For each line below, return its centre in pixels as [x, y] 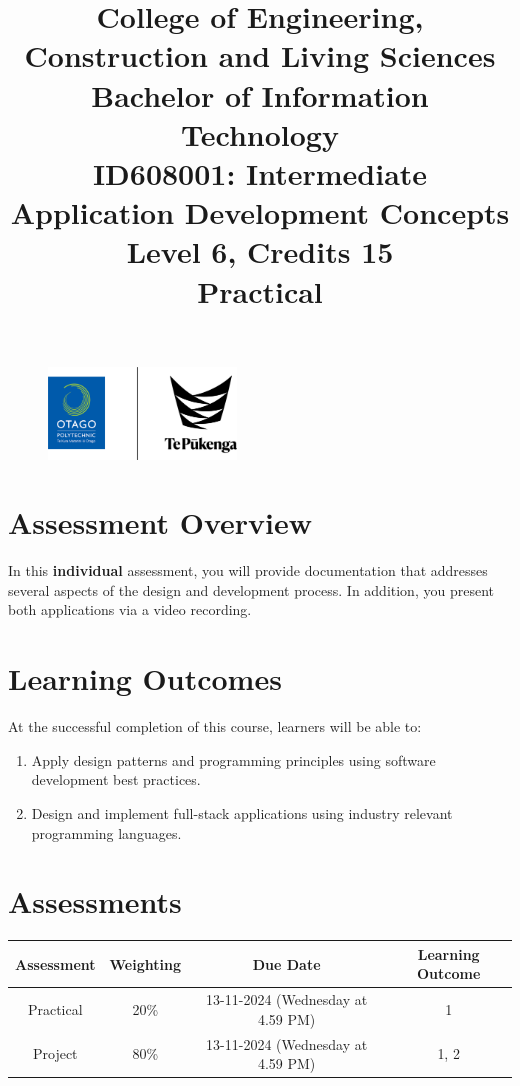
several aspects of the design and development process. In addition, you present [251, 589]
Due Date [286, 963]
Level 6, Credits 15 [260, 251]
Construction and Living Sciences [260, 55]
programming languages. [106, 832]
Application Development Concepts [260, 212]
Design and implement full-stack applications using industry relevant [242, 812]
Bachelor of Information [260, 94]
